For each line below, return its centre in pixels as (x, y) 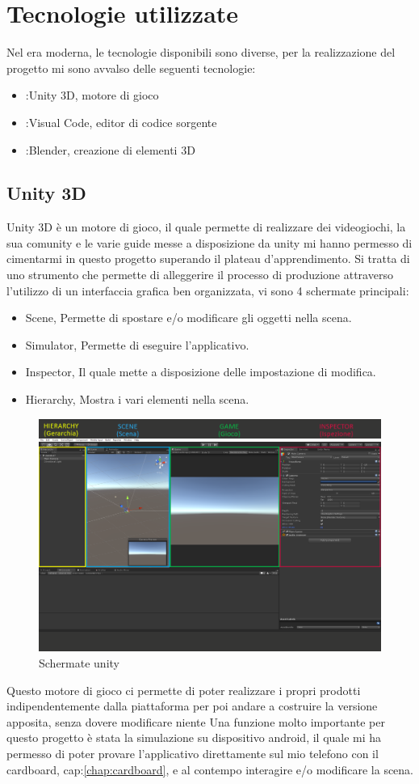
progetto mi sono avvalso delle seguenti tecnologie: (131, 68)
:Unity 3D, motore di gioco (92, 95)
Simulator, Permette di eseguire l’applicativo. (137, 344)
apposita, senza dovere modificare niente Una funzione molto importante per (196, 721)
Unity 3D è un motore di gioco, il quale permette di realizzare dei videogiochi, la (206, 227)
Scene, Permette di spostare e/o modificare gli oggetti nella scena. (189, 318)
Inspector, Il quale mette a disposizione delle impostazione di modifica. (201, 372)
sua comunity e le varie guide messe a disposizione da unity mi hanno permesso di (209, 242)
